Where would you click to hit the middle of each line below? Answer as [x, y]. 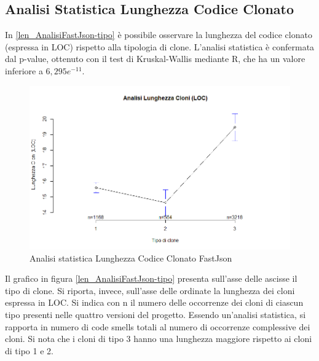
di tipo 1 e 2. [29, 350]
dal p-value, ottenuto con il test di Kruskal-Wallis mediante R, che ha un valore [155, 59]
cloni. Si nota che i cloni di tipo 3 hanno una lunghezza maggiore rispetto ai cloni [159, 339]
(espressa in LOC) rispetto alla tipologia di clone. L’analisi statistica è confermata [160, 46]
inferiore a [24, 70]
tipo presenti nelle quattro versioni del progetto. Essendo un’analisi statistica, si [156, 315]
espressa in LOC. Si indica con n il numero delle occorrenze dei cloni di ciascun [154, 302]
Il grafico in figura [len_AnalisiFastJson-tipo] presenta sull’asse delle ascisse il [151, 278]
